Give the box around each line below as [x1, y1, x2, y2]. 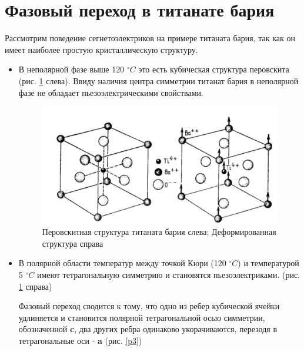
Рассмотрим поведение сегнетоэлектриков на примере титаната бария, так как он [5, 32, 295, 44]
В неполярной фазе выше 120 [18, 63, 125, 75]
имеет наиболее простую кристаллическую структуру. [5, 43, 198, 55]
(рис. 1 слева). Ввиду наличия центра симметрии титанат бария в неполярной [18, 74, 299, 87]
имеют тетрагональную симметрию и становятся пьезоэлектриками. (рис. [36, 269, 300, 280]
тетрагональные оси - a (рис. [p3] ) [18, 334, 142, 346]
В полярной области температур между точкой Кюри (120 [18, 257, 226, 269]
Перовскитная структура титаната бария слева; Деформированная [42, 226, 276, 238]
